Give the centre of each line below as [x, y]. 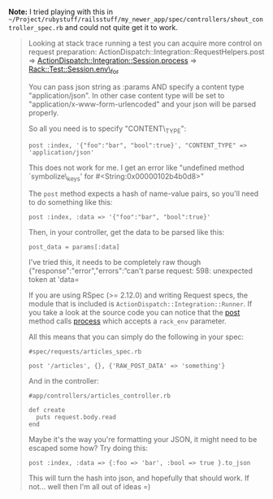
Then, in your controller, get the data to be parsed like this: [126, 232]
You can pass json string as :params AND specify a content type [136, 87]
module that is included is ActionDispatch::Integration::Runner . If [140, 304]
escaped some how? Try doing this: [88, 448]
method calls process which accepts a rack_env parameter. [127, 321]
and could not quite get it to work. [121, 27]
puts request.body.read [76, 418]
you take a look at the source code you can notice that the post [134, 313]
